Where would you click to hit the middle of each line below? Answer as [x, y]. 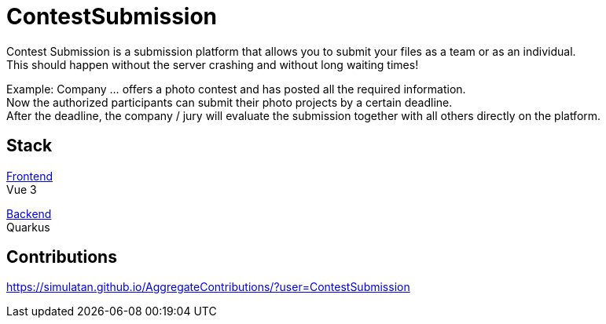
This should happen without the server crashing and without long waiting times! [213, 64]
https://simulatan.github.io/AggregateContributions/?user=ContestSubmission [208, 287]
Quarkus [28, 227]
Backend [29, 213]
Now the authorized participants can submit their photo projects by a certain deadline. [230, 102]
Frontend [30, 176]
